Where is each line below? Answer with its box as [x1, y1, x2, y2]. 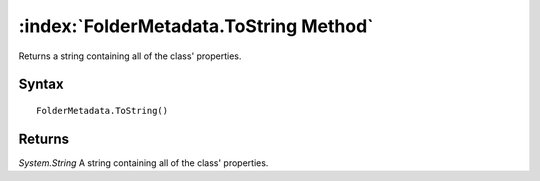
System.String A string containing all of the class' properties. [18, 156, 269, 169]
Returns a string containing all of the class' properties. [18, 50, 242, 62]
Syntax [18, 76, 64, 93]
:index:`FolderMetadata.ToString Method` [18, 15, 374, 37]
